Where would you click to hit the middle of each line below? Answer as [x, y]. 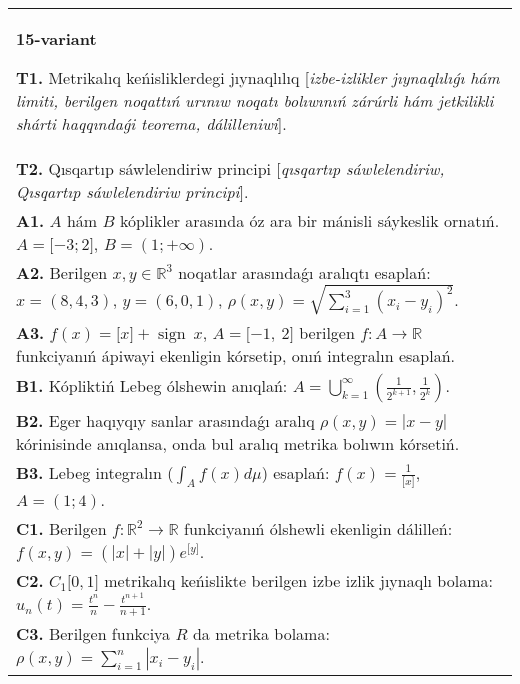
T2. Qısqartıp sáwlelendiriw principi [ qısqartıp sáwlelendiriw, [230, 168]
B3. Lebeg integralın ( [95, 472]
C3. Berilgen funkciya [93, 634]
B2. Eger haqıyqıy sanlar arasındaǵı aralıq [165, 420]
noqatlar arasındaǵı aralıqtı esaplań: [304, 272]
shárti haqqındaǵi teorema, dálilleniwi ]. [151, 123]
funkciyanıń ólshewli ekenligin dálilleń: [318, 528]
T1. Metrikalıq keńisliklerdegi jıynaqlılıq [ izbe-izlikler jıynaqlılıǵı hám [258, 77]
